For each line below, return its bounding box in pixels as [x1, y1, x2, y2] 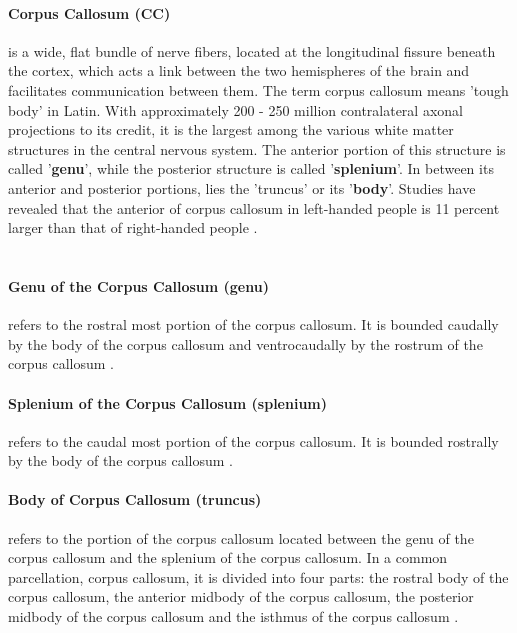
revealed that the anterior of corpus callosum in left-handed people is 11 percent [8, 197, 500, 218]
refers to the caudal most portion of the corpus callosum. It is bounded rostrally [8, 430, 499, 451]
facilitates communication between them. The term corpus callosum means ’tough [8, 79, 509, 100]
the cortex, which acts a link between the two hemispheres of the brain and [8, 60, 470, 81]
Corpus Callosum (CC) [8, 2, 171, 23]
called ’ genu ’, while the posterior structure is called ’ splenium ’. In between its [8, 158, 494, 179]
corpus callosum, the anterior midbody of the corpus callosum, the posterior [8, 586, 474, 607]
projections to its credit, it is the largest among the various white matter [8, 119, 454, 140]
